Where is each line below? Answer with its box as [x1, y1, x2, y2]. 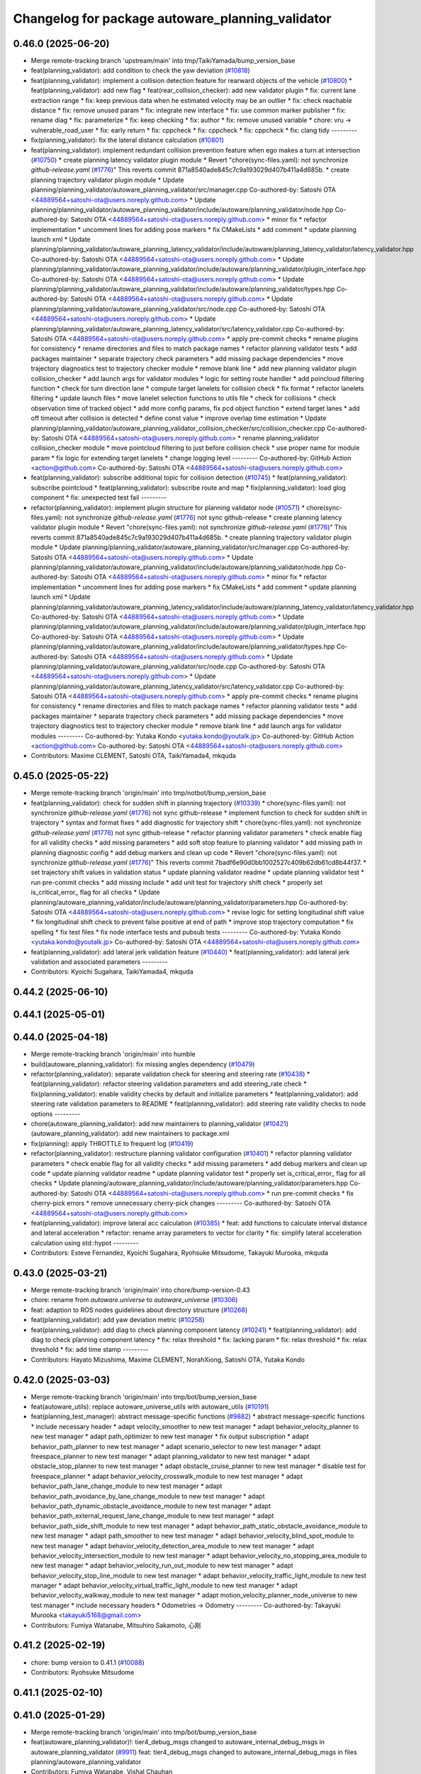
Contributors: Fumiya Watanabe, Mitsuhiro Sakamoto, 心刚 [30, 1621, 201, 1629]
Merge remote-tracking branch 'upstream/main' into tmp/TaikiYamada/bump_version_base [30, 57, 296, 65]
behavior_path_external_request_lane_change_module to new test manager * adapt [30, 1511, 274, 1520]
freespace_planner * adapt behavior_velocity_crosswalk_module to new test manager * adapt [30, 1472, 303, 1480]
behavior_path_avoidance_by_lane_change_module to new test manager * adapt [30, 1492, 265, 1500]
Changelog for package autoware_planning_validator [13, 11, 332, 26]
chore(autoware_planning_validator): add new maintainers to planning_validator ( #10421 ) [30, 1120, 288, 1128]
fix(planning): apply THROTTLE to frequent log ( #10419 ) [30, 1139, 194, 1147]
